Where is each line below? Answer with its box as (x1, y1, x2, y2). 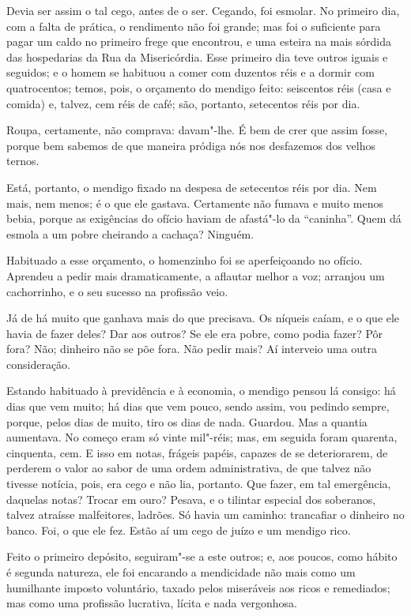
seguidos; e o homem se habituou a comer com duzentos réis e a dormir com (6, 64, 375, 81)
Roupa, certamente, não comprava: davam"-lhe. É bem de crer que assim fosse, (6, 122, 388, 138)
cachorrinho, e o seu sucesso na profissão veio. (6, 283, 228, 299)
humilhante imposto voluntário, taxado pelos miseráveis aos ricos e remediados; (6, 579, 390, 595)
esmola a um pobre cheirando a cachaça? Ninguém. (6, 225, 255, 242)
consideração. (6, 355, 71, 372)
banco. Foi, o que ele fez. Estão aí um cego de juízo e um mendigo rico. (6, 521, 351, 538)
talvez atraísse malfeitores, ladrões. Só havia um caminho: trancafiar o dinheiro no (6, 506, 405, 523)
